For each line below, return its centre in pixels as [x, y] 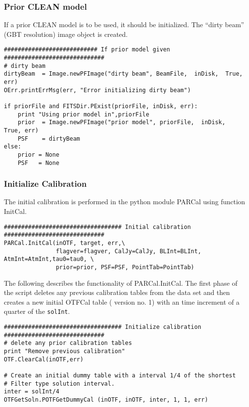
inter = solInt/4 [32, 392]
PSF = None [38, 163]
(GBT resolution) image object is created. [66, 34]
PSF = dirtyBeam [49, 138]
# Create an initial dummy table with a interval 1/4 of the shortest [120, 375]
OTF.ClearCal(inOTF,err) [44, 359]
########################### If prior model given [87, 50]
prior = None [38, 155]
